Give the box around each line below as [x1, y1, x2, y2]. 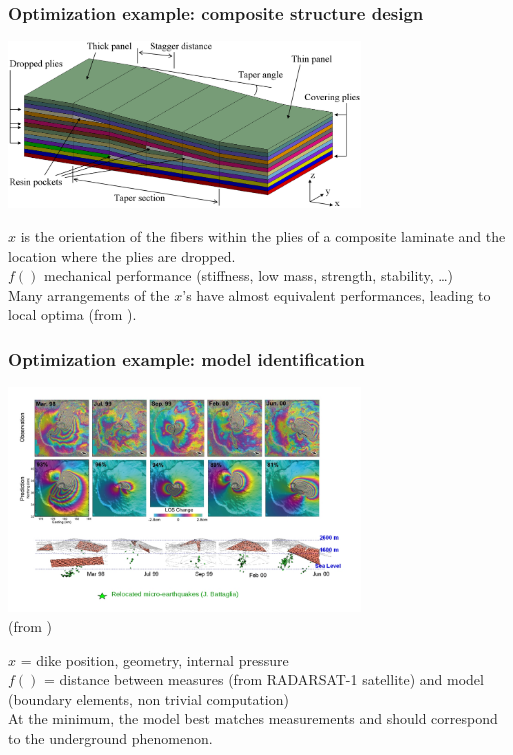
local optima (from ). [8, 304, 137, 325]
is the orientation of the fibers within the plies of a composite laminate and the [20, 225, 506, 246]
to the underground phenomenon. [8, 727, 213, 748]
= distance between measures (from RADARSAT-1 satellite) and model [44, 669, 484, 690]
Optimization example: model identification [8, 346, 365, 371]
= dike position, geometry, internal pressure [20, 649, 289, 670]
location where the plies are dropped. [8, 245, 236, 266]
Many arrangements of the [8, 284, 170, 305]
